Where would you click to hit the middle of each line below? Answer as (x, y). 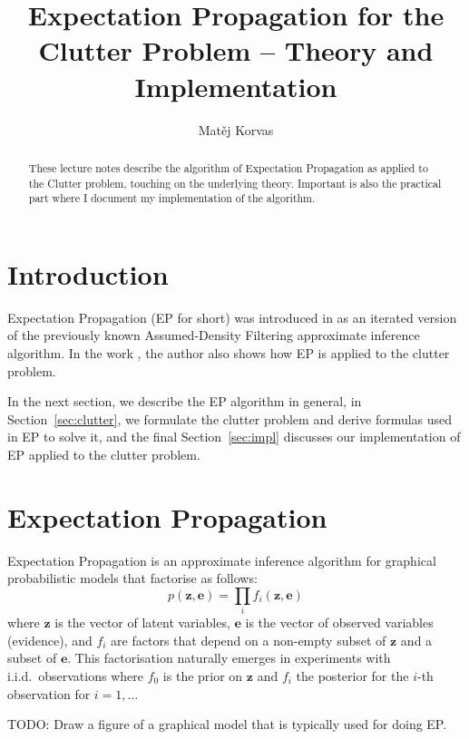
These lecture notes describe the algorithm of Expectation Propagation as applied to (228, 167)
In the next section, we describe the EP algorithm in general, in (185, 401)
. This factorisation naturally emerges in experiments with (229, 658)
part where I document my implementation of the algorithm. (172, 198)
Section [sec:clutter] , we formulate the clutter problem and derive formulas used (230, 418)
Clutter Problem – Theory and (236, 50)
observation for (49, 693)
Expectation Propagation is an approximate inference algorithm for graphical (222, 560)
